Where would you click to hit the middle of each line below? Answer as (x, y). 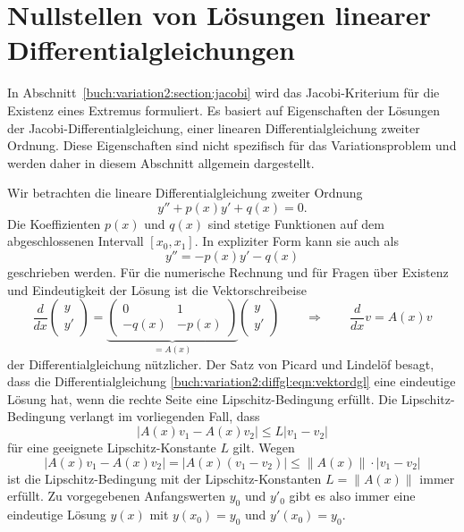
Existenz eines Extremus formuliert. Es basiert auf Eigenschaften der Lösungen (224, 110)
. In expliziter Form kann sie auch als (296, 241)
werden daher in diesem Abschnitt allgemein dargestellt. (161, 162)
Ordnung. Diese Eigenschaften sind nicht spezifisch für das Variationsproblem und (232, 145)
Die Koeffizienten (54, 223)
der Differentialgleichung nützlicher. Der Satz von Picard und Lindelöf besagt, (221, 363)
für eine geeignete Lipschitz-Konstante (112, 448)
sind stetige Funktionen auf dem (296, 223)
